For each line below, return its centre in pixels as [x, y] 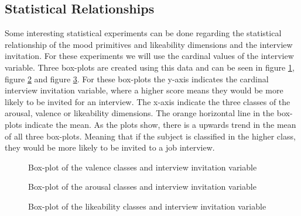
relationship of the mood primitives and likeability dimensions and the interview [149, 44]
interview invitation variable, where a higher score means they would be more [144, 90]
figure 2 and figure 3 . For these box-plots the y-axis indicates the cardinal [137, 79]
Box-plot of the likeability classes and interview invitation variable [147, 206]
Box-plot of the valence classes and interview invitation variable [143, 167]
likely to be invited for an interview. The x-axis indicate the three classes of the [148, 101]
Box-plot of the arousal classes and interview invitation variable [142, 187]
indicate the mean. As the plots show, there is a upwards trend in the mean [160, 124]
